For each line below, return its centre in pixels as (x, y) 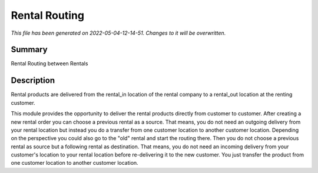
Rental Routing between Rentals (49, 64)
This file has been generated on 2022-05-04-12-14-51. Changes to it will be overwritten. (118, 33)
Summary (29, 50)
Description (33, 80)
